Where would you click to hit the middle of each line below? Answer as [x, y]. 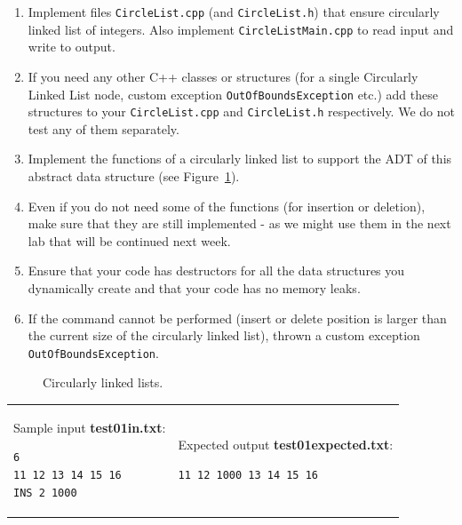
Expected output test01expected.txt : [286, 445]
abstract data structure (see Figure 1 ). [134, 176]
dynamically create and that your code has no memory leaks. [194, 287]
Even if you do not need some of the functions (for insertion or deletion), [227, 206]
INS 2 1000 [45, 493]
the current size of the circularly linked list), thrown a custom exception [224, 335]
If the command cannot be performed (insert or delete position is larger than [237, 318]
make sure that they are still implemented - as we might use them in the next [239, 223]
